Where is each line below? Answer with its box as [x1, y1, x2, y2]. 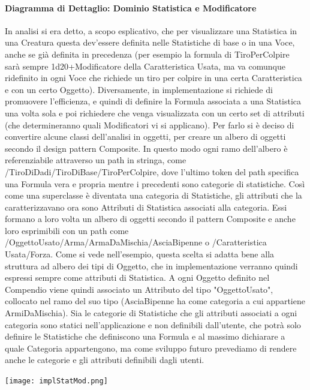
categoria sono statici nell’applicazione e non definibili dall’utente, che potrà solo [5, 318, 301, 331]
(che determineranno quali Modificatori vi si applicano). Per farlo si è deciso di [5, 118, 294, 131]
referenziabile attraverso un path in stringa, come [5, 154, 186, 166]
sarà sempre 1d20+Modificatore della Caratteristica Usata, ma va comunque [5, 59, 285, 72]
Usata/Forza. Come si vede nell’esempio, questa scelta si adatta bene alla [5, 248, 275, 260]
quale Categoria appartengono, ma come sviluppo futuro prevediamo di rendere [5, 341, 297, 354]
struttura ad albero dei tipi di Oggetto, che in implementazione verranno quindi [5, 259, 298, 272]
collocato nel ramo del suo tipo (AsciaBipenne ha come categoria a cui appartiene [5, 295, 305, 307]
